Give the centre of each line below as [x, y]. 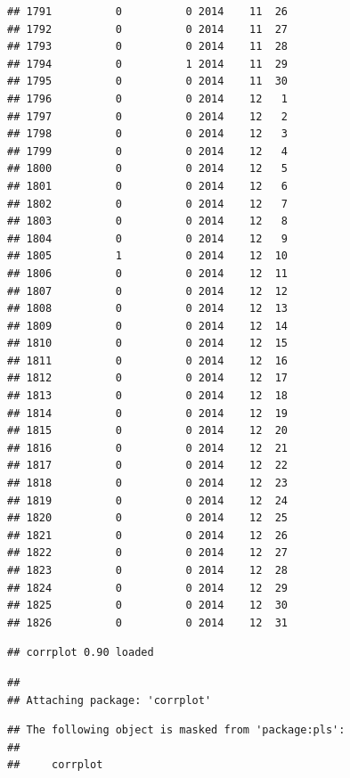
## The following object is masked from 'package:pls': [176, 730]
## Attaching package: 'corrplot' [110, 700]
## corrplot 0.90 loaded [81, 653]
